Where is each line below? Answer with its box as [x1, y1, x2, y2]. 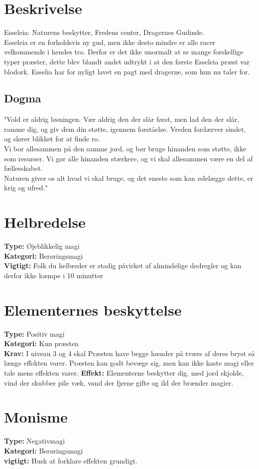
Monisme [4, 407, 68, 427]
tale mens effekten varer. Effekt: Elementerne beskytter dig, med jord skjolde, [4, 368, 244, 378]
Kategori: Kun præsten [4, 338, 79, 349]
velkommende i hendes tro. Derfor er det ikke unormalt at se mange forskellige [4, 46, 244, 57]
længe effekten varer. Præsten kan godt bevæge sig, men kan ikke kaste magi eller [4, 358, 254, 368]
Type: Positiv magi [4, 328, 65, 339]
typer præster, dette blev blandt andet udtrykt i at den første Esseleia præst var [4, 56, 250, 66]
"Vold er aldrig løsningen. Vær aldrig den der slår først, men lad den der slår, [4, 114, 240, 124]
